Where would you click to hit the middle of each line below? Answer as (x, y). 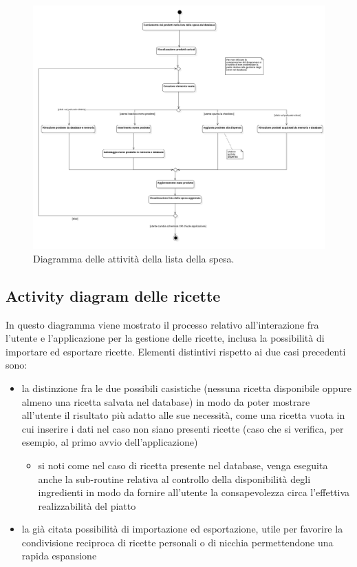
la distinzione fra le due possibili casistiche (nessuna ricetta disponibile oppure (186, 388)
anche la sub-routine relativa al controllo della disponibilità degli (174, 478)
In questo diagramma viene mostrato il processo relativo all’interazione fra (162, 324)
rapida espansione (59, 556)
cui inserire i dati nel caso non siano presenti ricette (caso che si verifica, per (183, 428)
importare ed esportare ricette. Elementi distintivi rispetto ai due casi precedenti (176, 351)
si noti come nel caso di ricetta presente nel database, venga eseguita (183, 465)
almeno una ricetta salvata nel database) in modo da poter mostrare (166, 401)
